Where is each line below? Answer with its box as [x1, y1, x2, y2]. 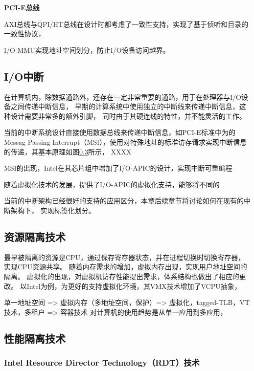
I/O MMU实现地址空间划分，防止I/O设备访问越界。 [4, 44, 170, 55]
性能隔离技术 [4, 330, 66, 346]
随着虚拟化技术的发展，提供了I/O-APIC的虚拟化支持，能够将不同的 [4, 179, 220, 189]
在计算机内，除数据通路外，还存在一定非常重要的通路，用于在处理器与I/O [4, 91, 241, 102]
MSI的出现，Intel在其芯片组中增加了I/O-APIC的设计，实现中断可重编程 [4, 163, 232, 173]
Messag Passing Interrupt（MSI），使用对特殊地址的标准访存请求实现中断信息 [4, 136, 247, 147]
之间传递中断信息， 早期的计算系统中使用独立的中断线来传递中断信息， [10, 101, 239, 111]
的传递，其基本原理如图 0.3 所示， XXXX [4, 146, 132, 156]
